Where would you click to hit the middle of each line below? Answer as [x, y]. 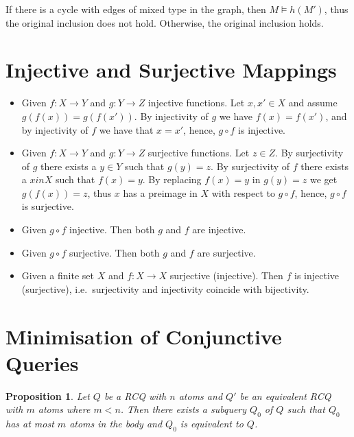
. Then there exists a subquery [184, 409]
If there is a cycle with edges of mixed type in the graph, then [136, 9]
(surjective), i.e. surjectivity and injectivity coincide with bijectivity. [165, 288]
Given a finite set [58, 275]
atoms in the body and [116, 424]
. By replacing [172, 179]
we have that [126, 129]
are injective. [219, 229]
